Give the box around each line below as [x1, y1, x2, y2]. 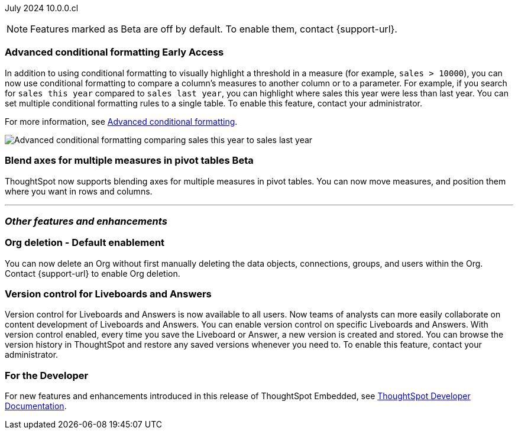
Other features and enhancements [5, 215, 167, 227]
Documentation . [5, 401, 67, 412]
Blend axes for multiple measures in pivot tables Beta [5, 154, 254, 167]
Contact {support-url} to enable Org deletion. [5, 268, 180, 278]
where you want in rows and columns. [5, 186, 153, 196]
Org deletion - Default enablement [5, 237, 165, 249]
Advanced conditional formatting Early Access [5, 46, 224, 59]
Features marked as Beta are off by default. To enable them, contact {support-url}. [30, 23, 397, 35]
